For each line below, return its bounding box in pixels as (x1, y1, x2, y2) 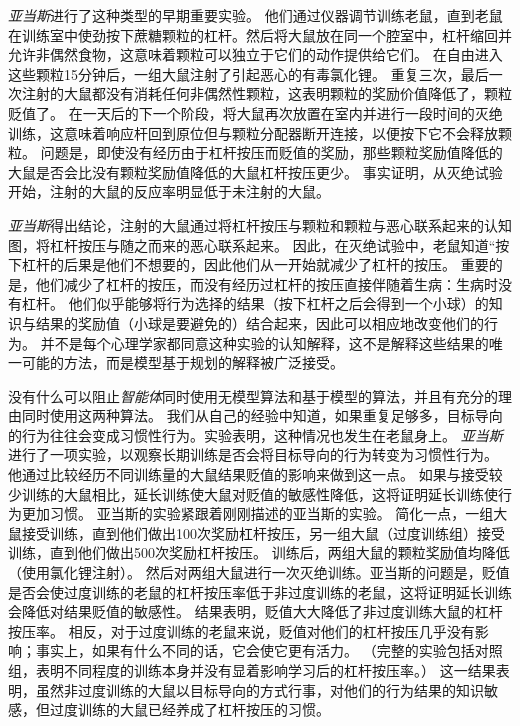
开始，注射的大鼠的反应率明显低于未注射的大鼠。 (8, 181, 330, 202)
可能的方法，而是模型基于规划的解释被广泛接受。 (21, 352, 344, 373)
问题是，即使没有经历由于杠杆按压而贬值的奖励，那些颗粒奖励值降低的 (40, 142, 503, 163)
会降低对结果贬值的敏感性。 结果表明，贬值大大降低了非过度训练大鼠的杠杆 (8, 601, 503, 622)
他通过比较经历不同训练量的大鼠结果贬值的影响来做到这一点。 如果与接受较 (8, 464, 503, 485)
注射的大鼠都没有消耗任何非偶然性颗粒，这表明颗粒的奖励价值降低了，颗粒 (21, 83, 512, 104)
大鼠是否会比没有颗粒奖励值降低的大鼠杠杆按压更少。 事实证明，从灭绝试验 (8, 161, 503, 182)
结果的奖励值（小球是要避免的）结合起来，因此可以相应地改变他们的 (35, 312, 484, 333)
